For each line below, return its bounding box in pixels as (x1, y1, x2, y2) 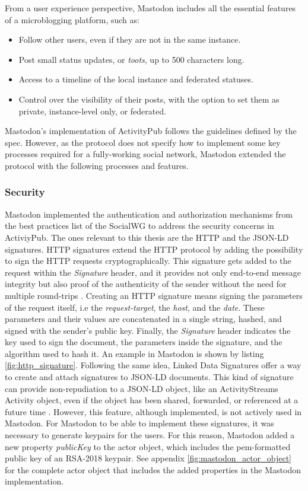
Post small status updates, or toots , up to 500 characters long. (18, 53, 245, 65)
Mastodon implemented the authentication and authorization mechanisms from (5, 208, 293, 220)
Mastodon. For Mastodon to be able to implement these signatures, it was (5, 417, 274, 429)
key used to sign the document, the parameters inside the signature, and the (5, 336, 282, 348)
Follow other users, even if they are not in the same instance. (18, 33, 241, 46)
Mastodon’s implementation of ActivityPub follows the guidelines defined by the (5, 125, 297, 137)
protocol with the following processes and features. (5, 159, 189, 171)
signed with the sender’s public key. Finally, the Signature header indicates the (5, 324, 291, 336)
